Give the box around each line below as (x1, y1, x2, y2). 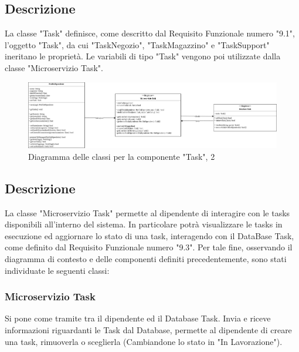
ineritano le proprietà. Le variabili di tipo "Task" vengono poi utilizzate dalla (5, 50, 281, 62)
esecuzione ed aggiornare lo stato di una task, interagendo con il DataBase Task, (5, 229, 294, 242)
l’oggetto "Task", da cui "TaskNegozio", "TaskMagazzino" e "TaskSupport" (5, 38, 270, 51)
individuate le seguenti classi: (5, 264, 110, 276)
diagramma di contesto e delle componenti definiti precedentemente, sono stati (5, 253, 287, 265)
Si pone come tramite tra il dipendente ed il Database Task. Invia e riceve (5, 312, 271, 324)
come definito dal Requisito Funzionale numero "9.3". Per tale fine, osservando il (5, 241, 293, 253)
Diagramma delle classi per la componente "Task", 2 (28, 150, 215, 162)
